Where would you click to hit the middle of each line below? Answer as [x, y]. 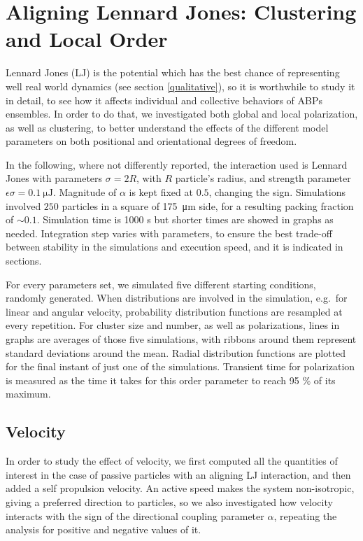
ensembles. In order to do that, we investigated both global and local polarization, [182, 114]
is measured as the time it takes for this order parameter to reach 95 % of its [171, 380]
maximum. [28, 394]
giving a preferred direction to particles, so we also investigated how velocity [169, 501]
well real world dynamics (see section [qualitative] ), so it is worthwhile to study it [180, 86]
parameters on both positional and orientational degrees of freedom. [151, 141]
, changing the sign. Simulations [277, 192]
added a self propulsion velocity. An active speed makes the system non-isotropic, [180, 488]
